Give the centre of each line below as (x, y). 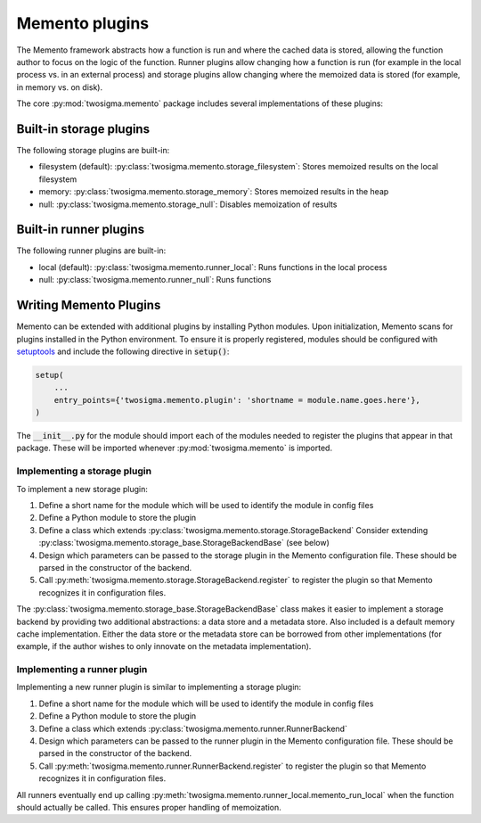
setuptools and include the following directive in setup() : (123, 351)
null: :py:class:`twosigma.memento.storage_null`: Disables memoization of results (188, 204)
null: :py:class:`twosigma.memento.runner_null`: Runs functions (155, 280)
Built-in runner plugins (81, 230)
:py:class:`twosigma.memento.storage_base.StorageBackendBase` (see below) (184, 543)
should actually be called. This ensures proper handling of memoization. (149, 807)
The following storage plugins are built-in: (93, 151)
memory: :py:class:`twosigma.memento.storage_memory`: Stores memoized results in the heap (214, 192)
